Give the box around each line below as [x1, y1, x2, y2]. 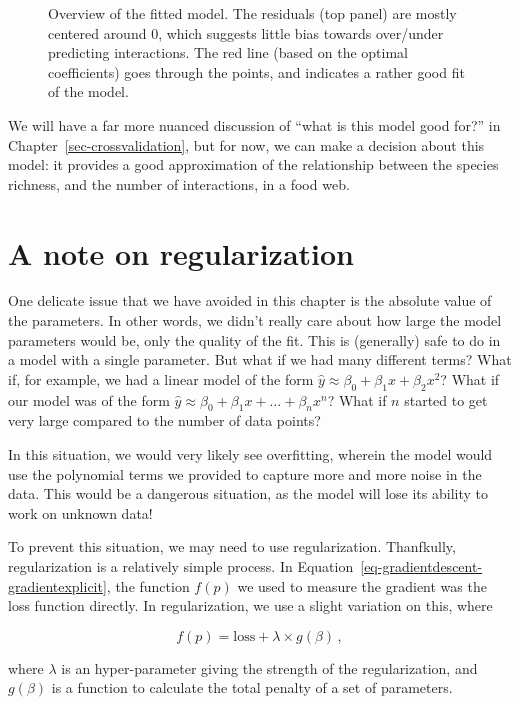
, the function [106, 575, 190, 596]
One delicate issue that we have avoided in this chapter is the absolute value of [8, 290, 492, 311]
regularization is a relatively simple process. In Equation [8, 556, 354, 576]
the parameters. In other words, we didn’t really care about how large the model [8, 310, 502, 331]
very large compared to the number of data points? [8, 410, 321, 431]
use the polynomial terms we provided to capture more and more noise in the [8, 463, 482, 484]
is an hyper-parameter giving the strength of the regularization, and [61, 657, 478, 678]
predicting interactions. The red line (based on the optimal [48, 42, 409, 63]
